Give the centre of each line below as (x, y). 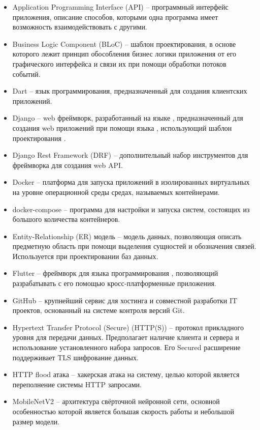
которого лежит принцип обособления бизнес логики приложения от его (124, 54)
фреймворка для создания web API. (68, 165)
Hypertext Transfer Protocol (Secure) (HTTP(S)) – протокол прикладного (128, 327)
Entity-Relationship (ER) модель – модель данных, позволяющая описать (127, 236)
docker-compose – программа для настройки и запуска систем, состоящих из (131, 209)
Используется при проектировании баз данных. (85, 256)
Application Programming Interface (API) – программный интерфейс (120, 7)
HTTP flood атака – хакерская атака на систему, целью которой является (126, 374)
